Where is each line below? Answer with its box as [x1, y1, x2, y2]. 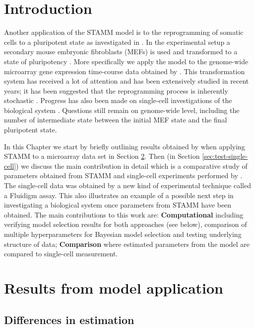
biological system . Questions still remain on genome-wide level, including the [4, 105, 240, 115]
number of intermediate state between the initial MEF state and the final [4, 114, 227, 125]
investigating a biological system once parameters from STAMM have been [4, 200, 232, 210]
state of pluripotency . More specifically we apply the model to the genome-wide [4, 56, 249, 66]
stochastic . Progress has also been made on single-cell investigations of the [4, 95, 232, 106]
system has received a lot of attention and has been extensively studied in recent [4, 76, 249, 86]
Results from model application [4, 277, 223, 298]
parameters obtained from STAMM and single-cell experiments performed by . [4, 170, 243, 181]
